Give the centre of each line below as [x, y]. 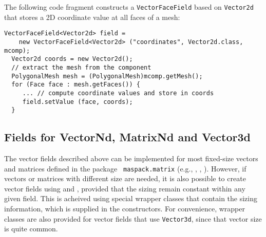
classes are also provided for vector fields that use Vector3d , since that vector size [133, 218]
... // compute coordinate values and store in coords [118, 93]
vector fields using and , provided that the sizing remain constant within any [125, 188]
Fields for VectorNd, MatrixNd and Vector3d [127, 137]
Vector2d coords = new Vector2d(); [72, 59]
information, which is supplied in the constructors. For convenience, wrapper [125, 209]
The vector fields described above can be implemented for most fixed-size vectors [131, 158]
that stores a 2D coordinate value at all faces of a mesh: [92, 17]
